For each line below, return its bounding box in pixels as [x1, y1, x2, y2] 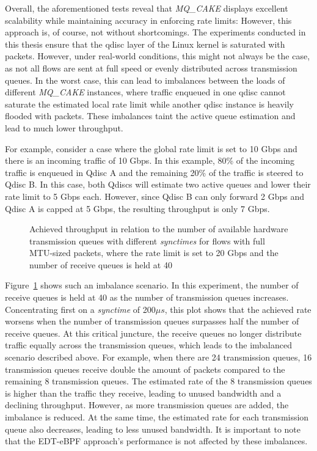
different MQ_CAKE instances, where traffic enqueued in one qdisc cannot [5, 86, 286, 98]
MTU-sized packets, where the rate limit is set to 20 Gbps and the [29, 246, 279, 259]
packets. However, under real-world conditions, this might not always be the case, [5, 50, 310, 62]
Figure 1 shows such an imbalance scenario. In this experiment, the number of [5, 279, 299, 291]
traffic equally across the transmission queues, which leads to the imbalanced [5, 339, 293, 351]
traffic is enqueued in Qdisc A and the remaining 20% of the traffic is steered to [5, 166, 304, 178]
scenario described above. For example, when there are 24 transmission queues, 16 [5, 351, 312, 364]
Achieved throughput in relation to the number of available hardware [29, 222, 288, 235]
